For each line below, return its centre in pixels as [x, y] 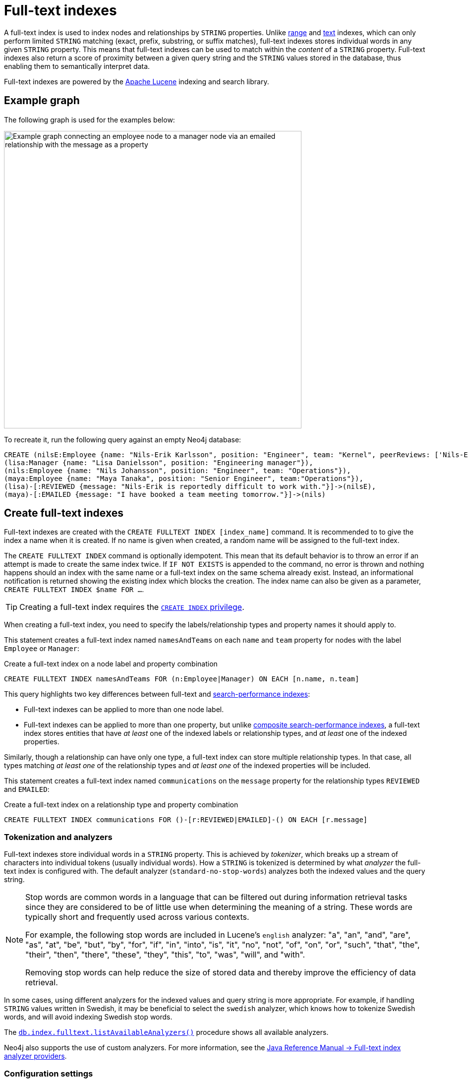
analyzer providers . [35, 1056]
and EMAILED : [27, 789]
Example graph [42, 101]
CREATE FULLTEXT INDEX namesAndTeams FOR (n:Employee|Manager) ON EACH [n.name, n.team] [182, 679]
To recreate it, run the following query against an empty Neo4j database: [123, 439]
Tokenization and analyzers [58, 837]
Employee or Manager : [42, 649]
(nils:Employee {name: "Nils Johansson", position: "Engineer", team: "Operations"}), [177, 470]
